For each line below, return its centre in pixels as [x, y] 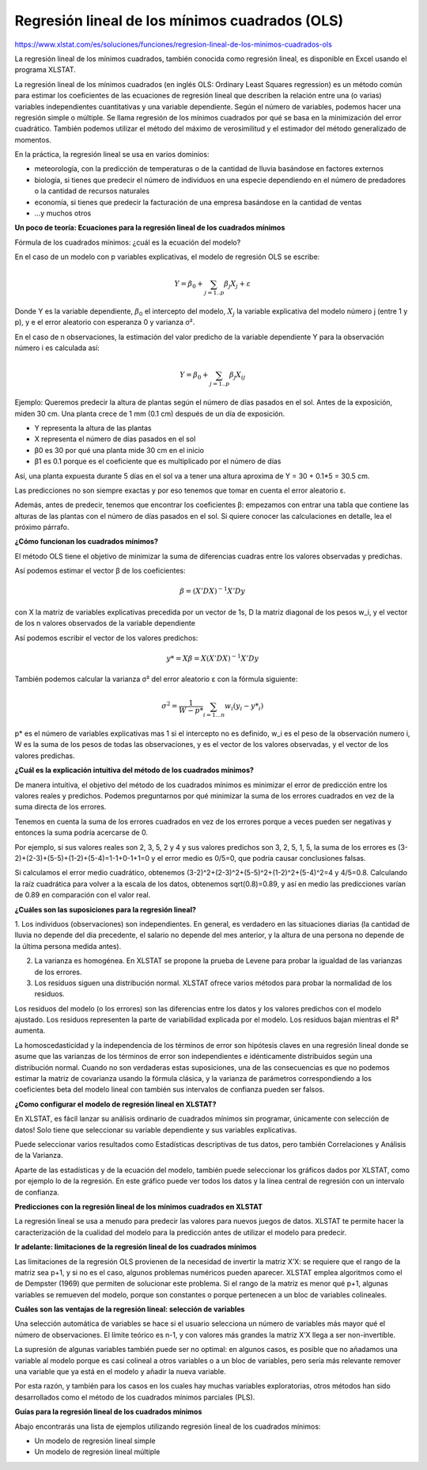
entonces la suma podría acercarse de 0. [81, 832]
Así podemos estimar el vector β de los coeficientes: [100, 571]
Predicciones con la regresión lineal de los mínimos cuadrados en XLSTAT [139, 1206]
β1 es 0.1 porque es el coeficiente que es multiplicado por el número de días [158, 461]
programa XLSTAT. [45, 70]
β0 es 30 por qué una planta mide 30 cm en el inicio [119, 450]
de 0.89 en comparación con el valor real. [83, 895]
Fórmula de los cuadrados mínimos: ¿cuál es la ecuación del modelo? [128, 242]
